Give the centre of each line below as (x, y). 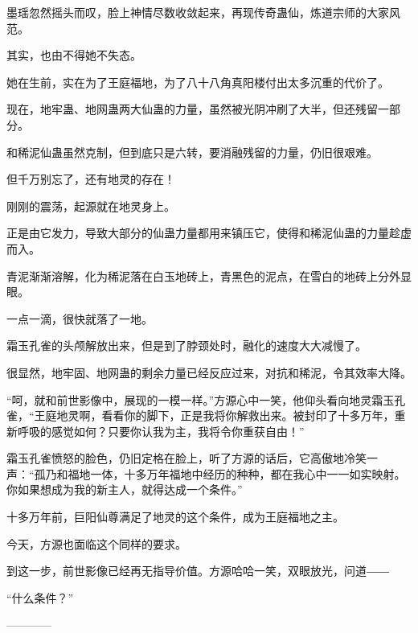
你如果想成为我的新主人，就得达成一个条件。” (125, 489)
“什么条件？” (40, 597)
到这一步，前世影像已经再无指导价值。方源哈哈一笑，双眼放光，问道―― (198, 571)
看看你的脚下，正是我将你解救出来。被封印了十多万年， (248, 415)
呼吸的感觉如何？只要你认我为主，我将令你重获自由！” (161, 431)
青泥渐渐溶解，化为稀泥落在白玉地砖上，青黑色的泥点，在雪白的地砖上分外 (203, 275)
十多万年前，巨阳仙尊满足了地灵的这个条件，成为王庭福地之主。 (175, 517)
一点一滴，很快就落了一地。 (80, 318)
